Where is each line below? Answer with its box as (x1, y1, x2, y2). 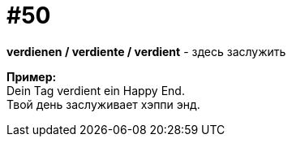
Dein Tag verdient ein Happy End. (6, 83, 185, 97)
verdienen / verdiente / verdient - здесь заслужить (6, 44, 286, 58)
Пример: (6, 69, 57, 84)
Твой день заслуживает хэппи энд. (6, 97, 200, 111)
